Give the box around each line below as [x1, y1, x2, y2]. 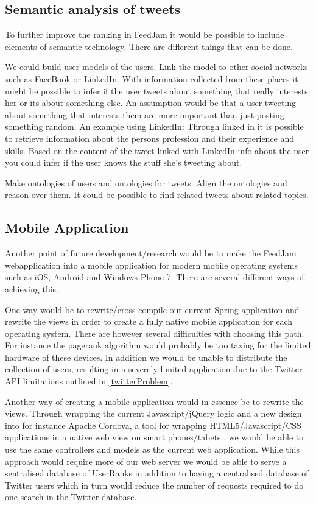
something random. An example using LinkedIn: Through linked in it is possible [5, 120, 304, 133]
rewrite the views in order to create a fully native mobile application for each [5, 315, 293, 328]
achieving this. [5, 282, 58, 295]
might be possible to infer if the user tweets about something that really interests [5, 84, 308, 97]
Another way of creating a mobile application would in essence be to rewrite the [5, 395, 304, 408]
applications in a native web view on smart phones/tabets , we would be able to [5, 431, 304, 443]
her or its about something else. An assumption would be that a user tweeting [5, 96, 297, 109]
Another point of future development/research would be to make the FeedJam [5, 247, 297, 260]
